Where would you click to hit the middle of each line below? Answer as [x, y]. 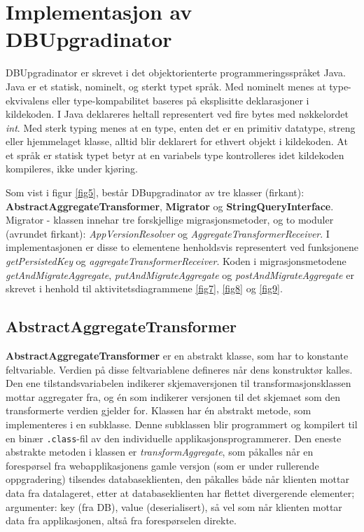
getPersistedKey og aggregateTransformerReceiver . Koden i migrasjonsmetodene [176, 261]
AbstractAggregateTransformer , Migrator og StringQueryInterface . [170, 206]
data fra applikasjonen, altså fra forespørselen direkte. [121, 520]
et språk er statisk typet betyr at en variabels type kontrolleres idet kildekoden [175, 155]
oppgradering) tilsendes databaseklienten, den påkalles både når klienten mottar [177, 479]
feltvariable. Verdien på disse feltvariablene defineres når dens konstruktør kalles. [179, 369]
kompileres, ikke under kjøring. [72, 169]
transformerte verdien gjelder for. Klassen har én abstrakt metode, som [159, 410]
